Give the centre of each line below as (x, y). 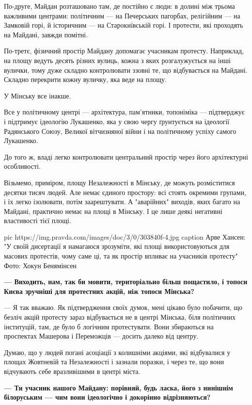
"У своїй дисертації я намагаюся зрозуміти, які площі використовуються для (117, 246)
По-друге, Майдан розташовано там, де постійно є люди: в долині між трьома (119, 6)
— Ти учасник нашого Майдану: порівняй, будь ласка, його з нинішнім (118, 387)
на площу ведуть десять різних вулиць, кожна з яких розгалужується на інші (117, 60)
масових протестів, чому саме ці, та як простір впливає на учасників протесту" (121, 256)
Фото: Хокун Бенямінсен (40, 265)
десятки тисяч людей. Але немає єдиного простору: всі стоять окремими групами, (125, 192)
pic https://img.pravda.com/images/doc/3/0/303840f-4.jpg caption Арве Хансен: (125, 236)
